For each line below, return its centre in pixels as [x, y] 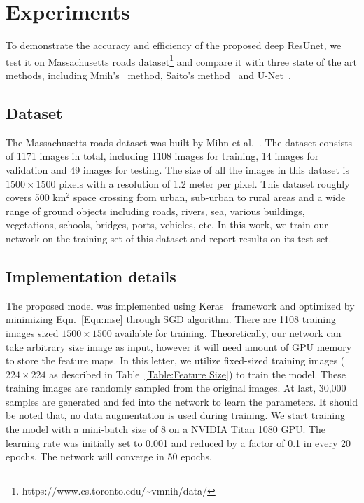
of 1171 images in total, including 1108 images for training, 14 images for [162, 156]
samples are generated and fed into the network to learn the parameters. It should [182, 401]
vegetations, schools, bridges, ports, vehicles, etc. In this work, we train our [167, 225]
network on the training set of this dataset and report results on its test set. [169, 238]
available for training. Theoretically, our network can [228, 332]
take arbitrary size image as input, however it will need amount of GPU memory [179, 346]
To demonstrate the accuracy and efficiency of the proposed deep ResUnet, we [174, 45]
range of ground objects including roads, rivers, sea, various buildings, [155, 211]
